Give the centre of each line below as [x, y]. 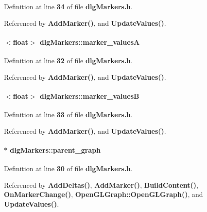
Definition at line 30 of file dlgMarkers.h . [68, 168]
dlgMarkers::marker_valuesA [90, 42]
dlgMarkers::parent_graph [55, 150]
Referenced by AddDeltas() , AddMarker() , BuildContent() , [101, 185]
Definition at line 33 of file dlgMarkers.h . [68, 114]
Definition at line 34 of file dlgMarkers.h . [68, 6]
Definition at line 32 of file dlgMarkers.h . [68, 60]
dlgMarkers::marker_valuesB [89, 96]
